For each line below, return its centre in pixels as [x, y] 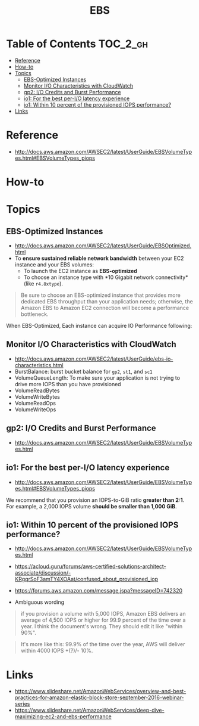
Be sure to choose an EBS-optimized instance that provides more [101, 295]
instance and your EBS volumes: [54, 265]
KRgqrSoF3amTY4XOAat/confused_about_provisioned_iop [86, 579]
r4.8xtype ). [49, 284]
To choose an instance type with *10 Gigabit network [89, 277]
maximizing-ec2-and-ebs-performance [63, 716]
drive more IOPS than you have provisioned [68, 384]
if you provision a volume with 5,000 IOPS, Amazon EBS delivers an [103, 614]
